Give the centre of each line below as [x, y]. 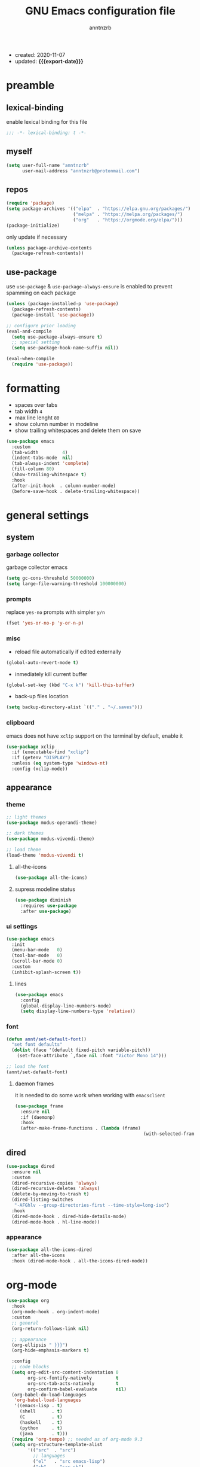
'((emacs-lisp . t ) [38, 1406]
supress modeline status [45, 889]
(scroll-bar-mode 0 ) [37, 961]
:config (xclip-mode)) [40, 769]
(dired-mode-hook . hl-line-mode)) [56, 1222]
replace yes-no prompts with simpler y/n [56, 612]
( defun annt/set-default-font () [46, 1039]
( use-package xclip [30, 747]
